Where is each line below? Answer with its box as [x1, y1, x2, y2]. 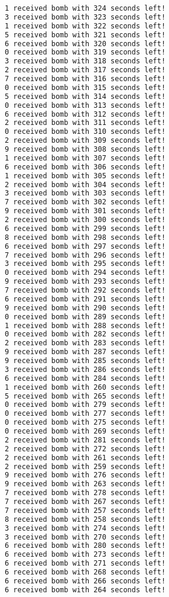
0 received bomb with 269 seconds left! [5, 427, 166, 435]
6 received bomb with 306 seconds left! [5, 162, 166, 171]
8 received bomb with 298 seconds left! [5, 233, 166, 242]
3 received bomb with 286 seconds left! [5, 365, 166, 374]
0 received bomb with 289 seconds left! [5, 312, 166, 321]
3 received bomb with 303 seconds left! [5, 189, 166, 198]
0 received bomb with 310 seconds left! [5, 127, 166, 136]
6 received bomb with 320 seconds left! [5, 39, 166, 48]
